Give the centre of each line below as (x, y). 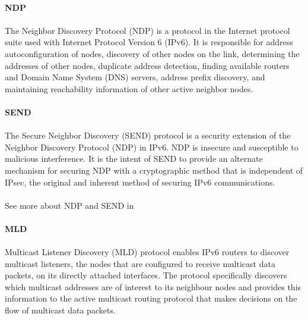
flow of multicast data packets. (60, 310)
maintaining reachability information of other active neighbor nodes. (129, 88)
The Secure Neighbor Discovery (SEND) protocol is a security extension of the (148, 135)
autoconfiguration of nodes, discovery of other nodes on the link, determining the (152, 53)
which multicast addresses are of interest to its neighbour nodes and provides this (153, 286)
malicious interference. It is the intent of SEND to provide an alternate (134, 159)
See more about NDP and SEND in (69, 205)
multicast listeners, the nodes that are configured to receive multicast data (140, 263)
